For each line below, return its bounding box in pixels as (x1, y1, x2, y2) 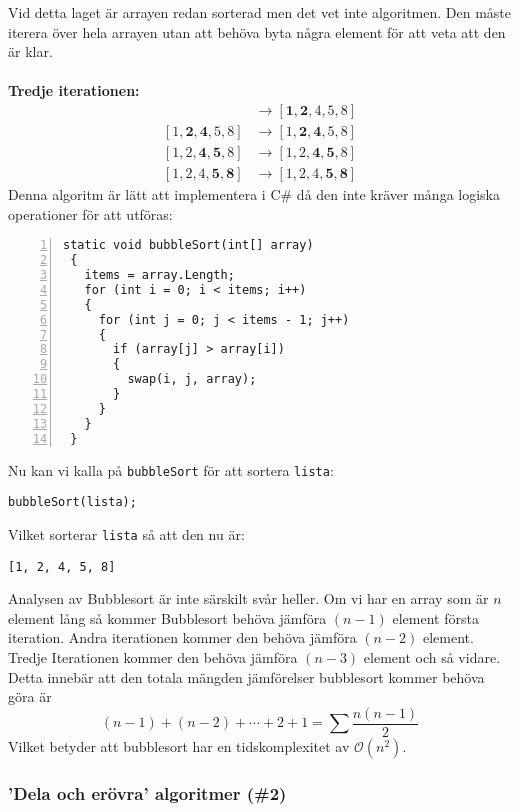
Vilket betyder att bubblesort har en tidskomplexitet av (8, 735, 350, 756)
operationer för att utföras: (8, 203, 173, 224)
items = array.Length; (84, 268, 235, 283)
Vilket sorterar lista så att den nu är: (8, 523, 245, 544)
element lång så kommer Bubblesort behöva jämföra (8, 607, 327, 628)
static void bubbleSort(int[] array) (63, 238, 314, 253)
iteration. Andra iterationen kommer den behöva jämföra (8, 627, 357, 648)
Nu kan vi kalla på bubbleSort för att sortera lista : (8, 459, 334, 480)
